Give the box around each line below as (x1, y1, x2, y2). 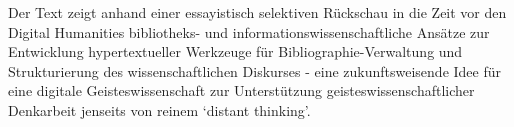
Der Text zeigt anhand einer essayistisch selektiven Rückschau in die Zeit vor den (8, 2, 507, 22)
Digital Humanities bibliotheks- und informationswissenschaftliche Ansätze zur (8, 21, 490, 42)
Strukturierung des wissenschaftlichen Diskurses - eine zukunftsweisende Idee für (8, 60, 502, 81)
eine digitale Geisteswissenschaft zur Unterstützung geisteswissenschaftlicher (8, 80, 475, 101)
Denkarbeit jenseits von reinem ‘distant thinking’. (8, 99, 311, 120)
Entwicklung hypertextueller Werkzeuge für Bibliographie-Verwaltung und (8, 41, 463, 62)
